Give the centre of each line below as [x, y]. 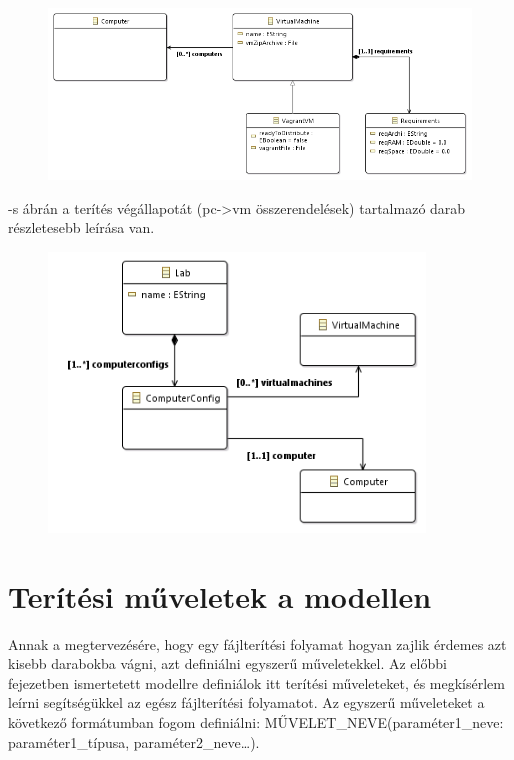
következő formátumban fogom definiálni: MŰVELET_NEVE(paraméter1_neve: [256, 722]
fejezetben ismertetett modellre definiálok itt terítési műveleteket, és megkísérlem [256, 682]
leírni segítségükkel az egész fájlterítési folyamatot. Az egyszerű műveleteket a [246, 702]
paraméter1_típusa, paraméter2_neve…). [134, 741]
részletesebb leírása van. [81, 227]
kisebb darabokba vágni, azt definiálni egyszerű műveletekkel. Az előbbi [227, 663]
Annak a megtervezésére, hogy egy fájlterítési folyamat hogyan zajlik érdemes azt [257, 643]
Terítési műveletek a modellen [220, 595]
